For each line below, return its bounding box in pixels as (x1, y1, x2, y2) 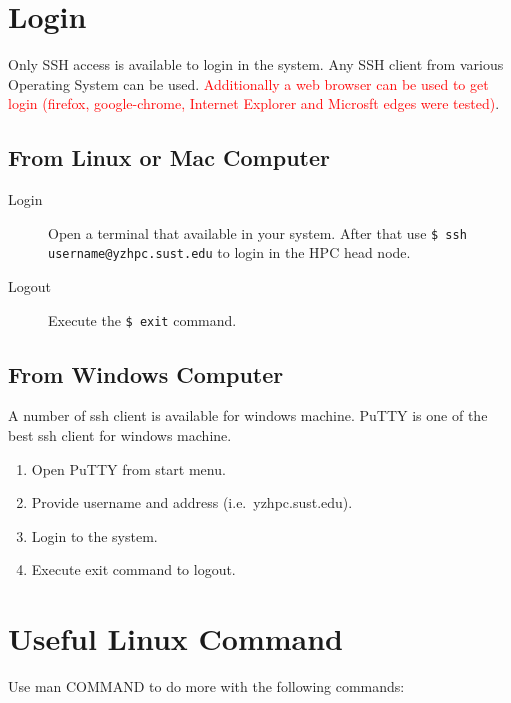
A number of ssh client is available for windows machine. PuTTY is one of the (8, 405, 488, 426)
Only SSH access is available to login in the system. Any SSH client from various (8, 54, 504, 75)
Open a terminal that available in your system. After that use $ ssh (48, 222, 467, 243)
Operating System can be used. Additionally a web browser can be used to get (8, 73, 489, 94)
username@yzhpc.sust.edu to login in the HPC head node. (48, 242, 411, 263)
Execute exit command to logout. (31, 559, 236, 580)
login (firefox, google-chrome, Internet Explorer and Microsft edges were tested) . (8, 93, 500, 114)
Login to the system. (31, 525, 158, 546)
